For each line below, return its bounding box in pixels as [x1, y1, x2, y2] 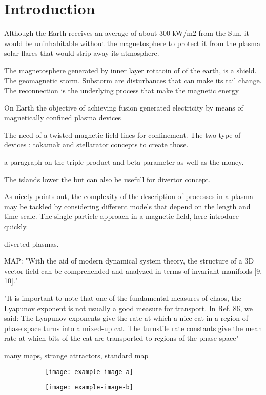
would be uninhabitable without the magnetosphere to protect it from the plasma [4, 37, 261, 48]
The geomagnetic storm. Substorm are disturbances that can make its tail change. [4, 75, 262, 85]
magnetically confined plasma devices [4, 112, 121, 123]
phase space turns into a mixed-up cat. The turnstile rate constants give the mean [4, 322, 262, 333]
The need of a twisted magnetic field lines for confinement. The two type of [4, 129, 241, 140]
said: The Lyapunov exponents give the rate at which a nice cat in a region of [4, 313, 249, 323]
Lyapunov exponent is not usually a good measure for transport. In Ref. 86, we [4, 302, 253, 313]
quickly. [4, 221, 28, 232]
